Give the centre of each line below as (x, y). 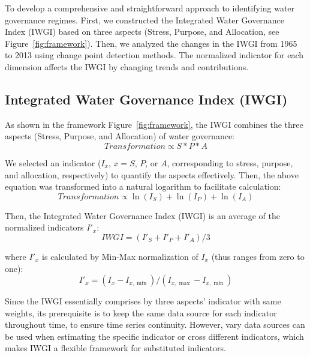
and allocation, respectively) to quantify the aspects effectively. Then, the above (152, 174)
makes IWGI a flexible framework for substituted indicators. (115, 348)
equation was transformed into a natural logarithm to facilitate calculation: (143, 186)
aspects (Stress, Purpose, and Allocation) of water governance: (120, 136)
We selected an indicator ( (53, 162)
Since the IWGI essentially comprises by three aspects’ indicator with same (143, 301)
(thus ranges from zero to (258, 256)
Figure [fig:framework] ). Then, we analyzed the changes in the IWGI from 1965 (151, 43)
